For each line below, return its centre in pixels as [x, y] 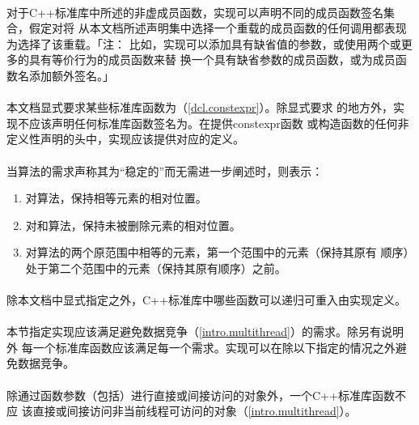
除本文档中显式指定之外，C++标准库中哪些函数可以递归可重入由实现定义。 [206, 300]
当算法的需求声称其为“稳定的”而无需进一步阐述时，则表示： [165, 170]
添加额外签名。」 [71, 75]
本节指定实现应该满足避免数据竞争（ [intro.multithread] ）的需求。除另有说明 [205, 331]
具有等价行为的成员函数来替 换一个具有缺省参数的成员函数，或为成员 [212, 59]
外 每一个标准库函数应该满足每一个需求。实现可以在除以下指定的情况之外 [201, 347]
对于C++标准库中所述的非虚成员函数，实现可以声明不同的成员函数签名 [195, 12]
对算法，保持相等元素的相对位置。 [116, 198]
